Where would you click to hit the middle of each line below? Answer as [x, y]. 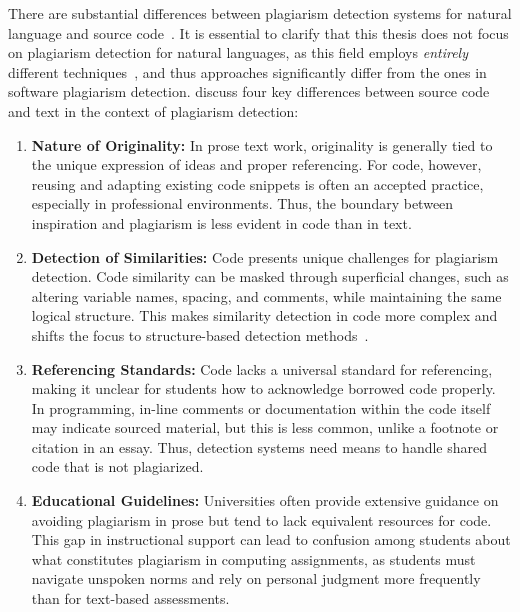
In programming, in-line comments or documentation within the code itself [261, 407]
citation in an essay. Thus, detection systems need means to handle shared [259, 446]
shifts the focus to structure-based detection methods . [200, 334]
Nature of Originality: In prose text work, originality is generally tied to [262, 144]
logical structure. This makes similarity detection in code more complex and [264, 315]
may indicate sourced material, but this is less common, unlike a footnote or [265, 427]
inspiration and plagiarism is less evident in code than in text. [221, 222]
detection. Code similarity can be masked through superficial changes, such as [270, 276]
